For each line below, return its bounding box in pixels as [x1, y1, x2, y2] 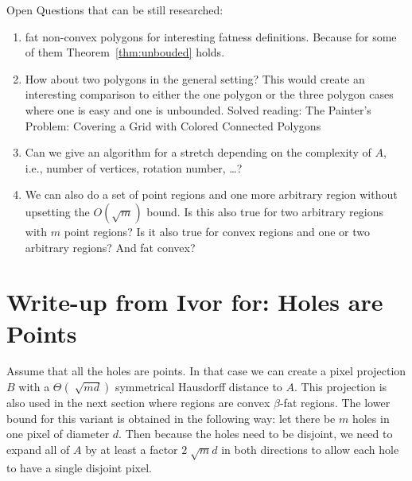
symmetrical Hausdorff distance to [115, 378, 282, 395]
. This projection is [294, 378, 387, 395]
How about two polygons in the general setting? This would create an [25, 70, 365, 87]
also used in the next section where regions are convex [6, 394, 270, 411]
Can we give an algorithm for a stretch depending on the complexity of [25, 144, 371, 161]
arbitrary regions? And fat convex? [25, 239, 196, 255]
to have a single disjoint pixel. [6, 459, 152, 475]
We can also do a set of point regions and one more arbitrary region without [25, 186, 398, 203]
